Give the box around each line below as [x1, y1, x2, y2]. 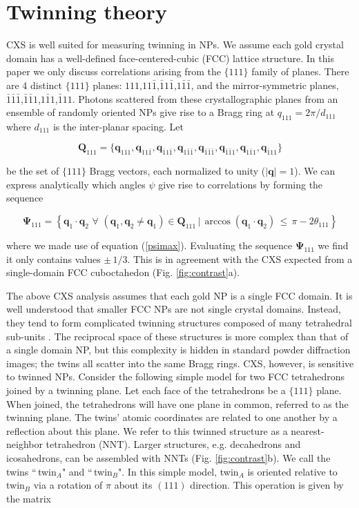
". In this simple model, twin [118, 464, 239, 478]
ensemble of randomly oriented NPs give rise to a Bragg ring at [6, 105, 275, 119]
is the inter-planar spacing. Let [52, 119, 184, 133]
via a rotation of [33, 478, 103, 492]
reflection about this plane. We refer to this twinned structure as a [6, 423, 288, 438]
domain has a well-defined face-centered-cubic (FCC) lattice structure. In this [6, 50, 334, 65]
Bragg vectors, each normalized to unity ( [89, 164, 266, 178]
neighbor [6, 437, 43, 451]
